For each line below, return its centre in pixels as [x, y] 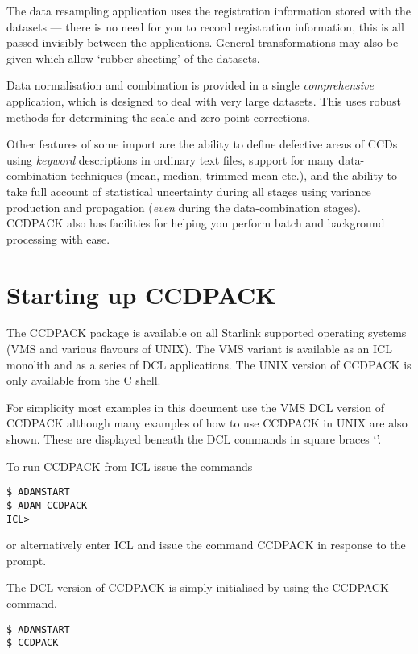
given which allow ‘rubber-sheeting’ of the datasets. [133, 58]
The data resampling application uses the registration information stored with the [209, 10]
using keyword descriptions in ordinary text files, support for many [171, 159]
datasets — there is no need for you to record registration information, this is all [205, 26]
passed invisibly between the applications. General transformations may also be [203, 42]
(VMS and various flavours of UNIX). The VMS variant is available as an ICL [199, 349]
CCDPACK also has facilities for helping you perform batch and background [196, 223]
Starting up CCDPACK [141, 294]
